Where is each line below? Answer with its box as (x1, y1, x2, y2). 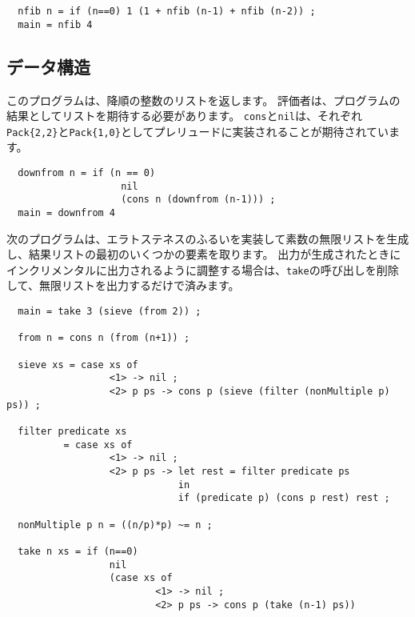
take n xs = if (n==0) (18, 545, 138, 557)
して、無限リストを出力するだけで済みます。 (6, 277, 240, 294)
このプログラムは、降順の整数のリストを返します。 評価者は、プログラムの (6, 91, 401, 108)
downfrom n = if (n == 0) (18, 167, 156, 179)
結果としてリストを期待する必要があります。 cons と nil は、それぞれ (6, 107, 362, 124)
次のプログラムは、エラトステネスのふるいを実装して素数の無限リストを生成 (6, 230, 409, 246)
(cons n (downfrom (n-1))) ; (121, 194, 276, 206)
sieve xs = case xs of (18, 359, 138, 371)
